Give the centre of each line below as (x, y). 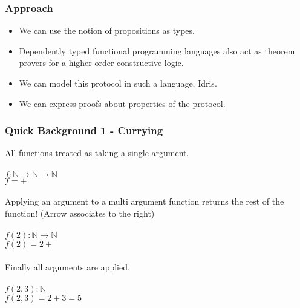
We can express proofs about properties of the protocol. (122, 103)
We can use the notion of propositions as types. (107, 31)
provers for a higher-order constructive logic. (101, 63)
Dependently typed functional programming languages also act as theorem (157, 51)
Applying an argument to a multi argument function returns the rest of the (145, 201)
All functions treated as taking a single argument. (97, 153)
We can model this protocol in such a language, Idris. (118, 83)
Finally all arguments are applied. (67, 267)
